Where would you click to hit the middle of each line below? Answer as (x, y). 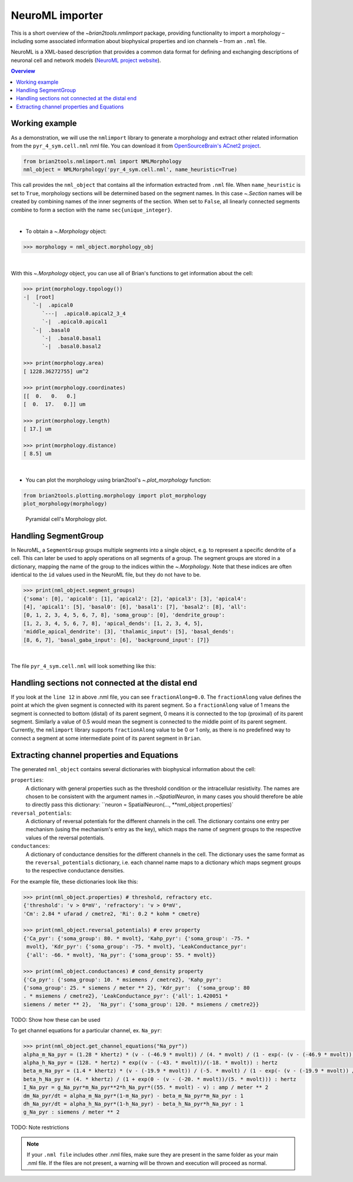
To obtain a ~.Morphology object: (66, 231)
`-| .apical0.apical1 (75, 322)
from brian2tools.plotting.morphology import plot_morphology (115, 495)
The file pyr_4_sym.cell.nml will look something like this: (83, 666)
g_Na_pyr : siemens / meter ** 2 (71, 1112)
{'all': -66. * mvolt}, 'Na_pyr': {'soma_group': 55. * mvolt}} (121, 955)
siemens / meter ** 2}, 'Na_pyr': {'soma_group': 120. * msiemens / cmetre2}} (141, 1004)
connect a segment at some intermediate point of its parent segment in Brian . (106, 738)
